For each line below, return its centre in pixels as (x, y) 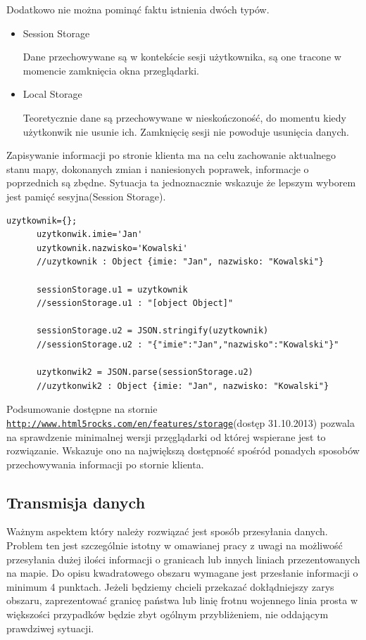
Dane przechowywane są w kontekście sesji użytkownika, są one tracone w (182, 57)
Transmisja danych (76, 502)
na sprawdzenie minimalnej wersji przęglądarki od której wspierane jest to (166, 436)
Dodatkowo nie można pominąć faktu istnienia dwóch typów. (138, 9)
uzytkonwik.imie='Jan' (89, 235)
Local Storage (52, 94)
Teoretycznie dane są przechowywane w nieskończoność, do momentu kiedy (184, 117)
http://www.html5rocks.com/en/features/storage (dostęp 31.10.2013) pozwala (181, 422)
